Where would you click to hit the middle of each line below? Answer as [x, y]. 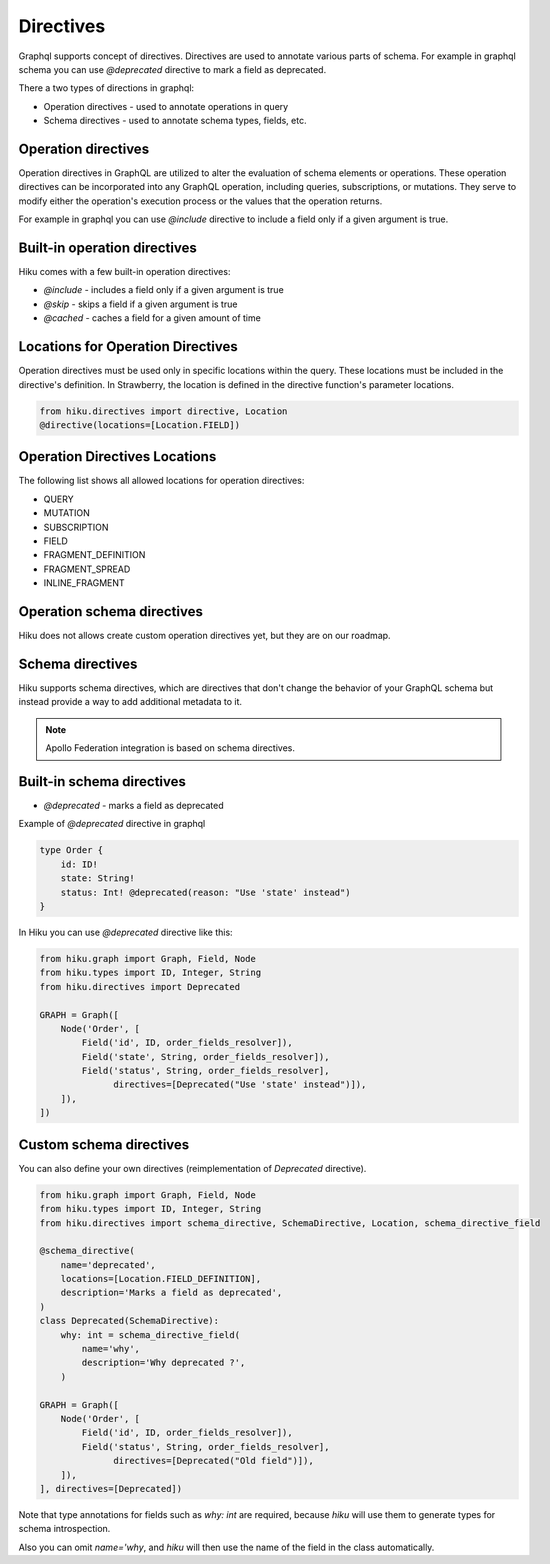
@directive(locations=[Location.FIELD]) [139, 424]
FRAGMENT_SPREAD [87, 569]
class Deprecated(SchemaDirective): [129, 1321]
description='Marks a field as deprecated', [171, 1293]
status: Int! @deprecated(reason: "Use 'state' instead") [205, 892]
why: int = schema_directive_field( [150, 1334]
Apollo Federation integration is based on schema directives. [170, 748]
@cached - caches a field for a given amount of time [152, 318]
